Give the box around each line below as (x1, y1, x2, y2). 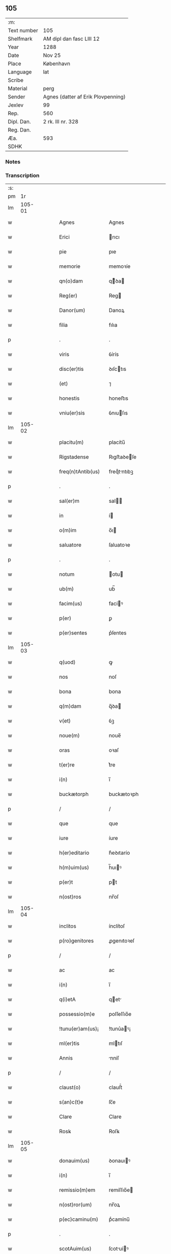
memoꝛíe (108, 263, 131, 270)
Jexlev (8, 101, 24, 109)
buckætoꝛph (108, 790, 139, 798)
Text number (8, 27, 38, 34)
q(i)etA (59, 996, 76, 1003)
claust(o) (59, 1084, 81, 1091)
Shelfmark (8, 35, 33, 42)
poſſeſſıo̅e (108, 1011, 132, 1018)
